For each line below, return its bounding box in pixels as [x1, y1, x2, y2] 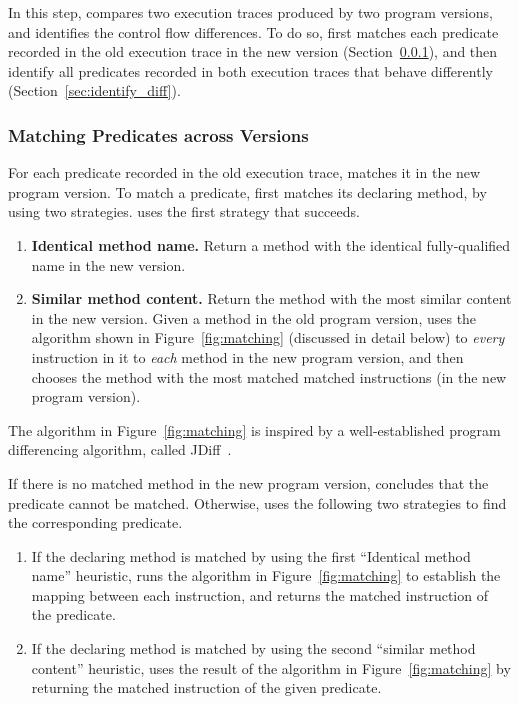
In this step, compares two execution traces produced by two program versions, [8, 2, 493, 22]
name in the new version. [31, 254, 186, 275]
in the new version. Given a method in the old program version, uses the [31, 307, 477, 328]
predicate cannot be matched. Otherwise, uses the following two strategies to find [8, 492, 507, 513]
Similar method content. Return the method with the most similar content [31, 288, 512, 309]
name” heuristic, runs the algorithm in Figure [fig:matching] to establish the [31, 565, 501, 586]
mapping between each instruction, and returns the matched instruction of [31, 584, 488, 605]
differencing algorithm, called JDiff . [8, 439, 232, 460]
